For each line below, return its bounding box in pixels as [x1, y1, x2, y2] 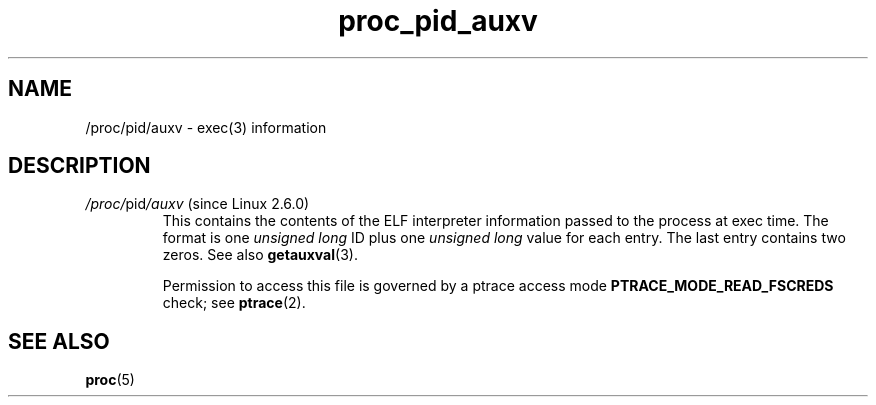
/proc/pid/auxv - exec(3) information [85, 118, 327, 136]
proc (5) [85, 371, 135, 389]
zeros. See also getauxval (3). [162, 246, 358, 264]
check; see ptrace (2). [162, 294, 306, 312]
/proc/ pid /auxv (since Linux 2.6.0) [85, 195, 310, 213]
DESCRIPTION [8, 153, 151, 179]
